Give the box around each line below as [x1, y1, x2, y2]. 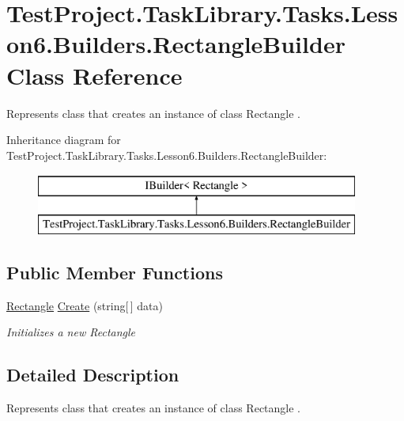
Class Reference [6, 59, 183, 91]
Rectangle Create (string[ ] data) [6, 297, 163, 313]
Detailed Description [6, 362, 179, 387]
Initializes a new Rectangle [6, 324, 136, 340]
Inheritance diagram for [6, 131, 121, 148]
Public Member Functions [6, 260, 223, 284]
